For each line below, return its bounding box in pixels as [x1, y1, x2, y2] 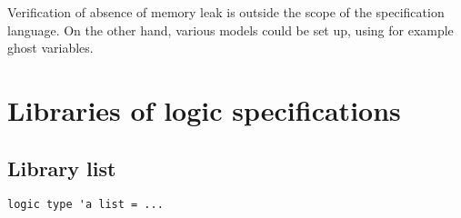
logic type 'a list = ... [7, 198, 164, 212]
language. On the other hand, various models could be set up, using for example [7, 20, 454, 39]
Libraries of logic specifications [7, 91, 401, 128]
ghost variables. [7, 38, 94, 57]
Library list [7, 154, 116, 182]
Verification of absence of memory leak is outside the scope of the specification [7, 3, 445, 21]
